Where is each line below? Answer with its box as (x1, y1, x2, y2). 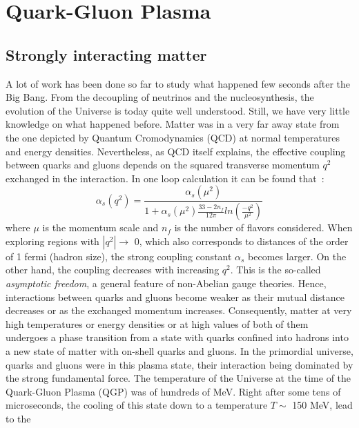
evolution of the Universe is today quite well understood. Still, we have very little (6, 103, 350, 117)
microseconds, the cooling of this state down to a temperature (6, 398, 268, 412)
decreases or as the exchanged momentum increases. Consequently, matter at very (6, 303, 352, 318)
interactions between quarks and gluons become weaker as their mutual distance (6, 289, 345, 304)
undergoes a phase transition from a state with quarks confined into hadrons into (6, 330, 349, 344)
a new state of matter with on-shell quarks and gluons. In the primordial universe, (6, 343, 353, 358)
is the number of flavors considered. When (174, 220, 353, 235)
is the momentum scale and (42, 220, 159, 235)
